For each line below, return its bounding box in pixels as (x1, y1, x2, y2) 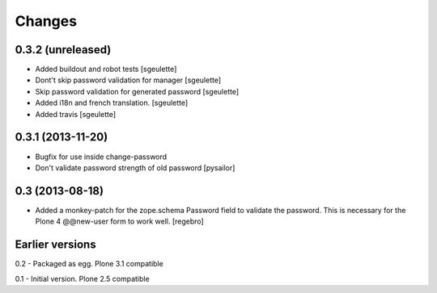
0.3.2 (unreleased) (15, 43, 112, 57)
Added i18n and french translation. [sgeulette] (35, 98, 189, 108)
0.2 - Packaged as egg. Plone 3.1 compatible (15, 259, 163, 269)
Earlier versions (15, 238, 96, 252)
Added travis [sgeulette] (35, 109, 117, 119)
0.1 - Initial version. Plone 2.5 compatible (15, 274, 150, 283)
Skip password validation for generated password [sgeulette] (35, 86, 240, 96)
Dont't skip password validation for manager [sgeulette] (35, 75, 222, 85)
